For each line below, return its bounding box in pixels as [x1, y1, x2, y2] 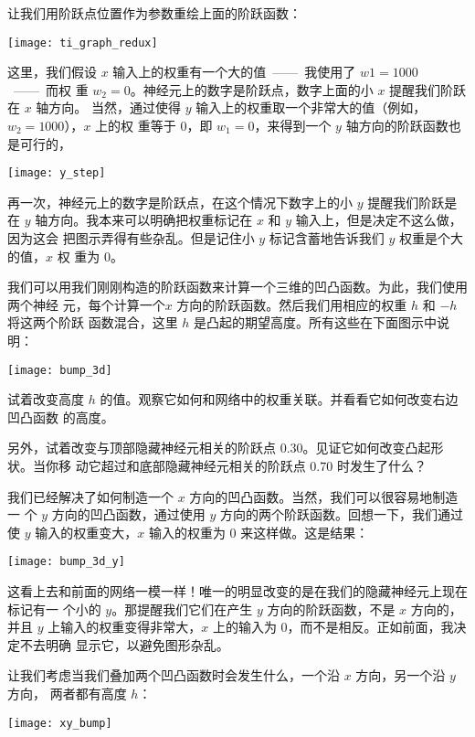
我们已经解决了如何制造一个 [7, 486, 174, 506]
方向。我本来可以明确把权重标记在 [47, 210, 253, 230]
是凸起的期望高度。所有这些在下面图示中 [194, 313, 438, 332]
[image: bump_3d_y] [7, 555, 125, 569]
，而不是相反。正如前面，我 [287, 617, 454, 636]
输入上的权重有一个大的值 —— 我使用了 [112, 62, 356, 81]
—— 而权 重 [13, 80, 89, 99]
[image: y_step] [7, 166, 106, 180]
